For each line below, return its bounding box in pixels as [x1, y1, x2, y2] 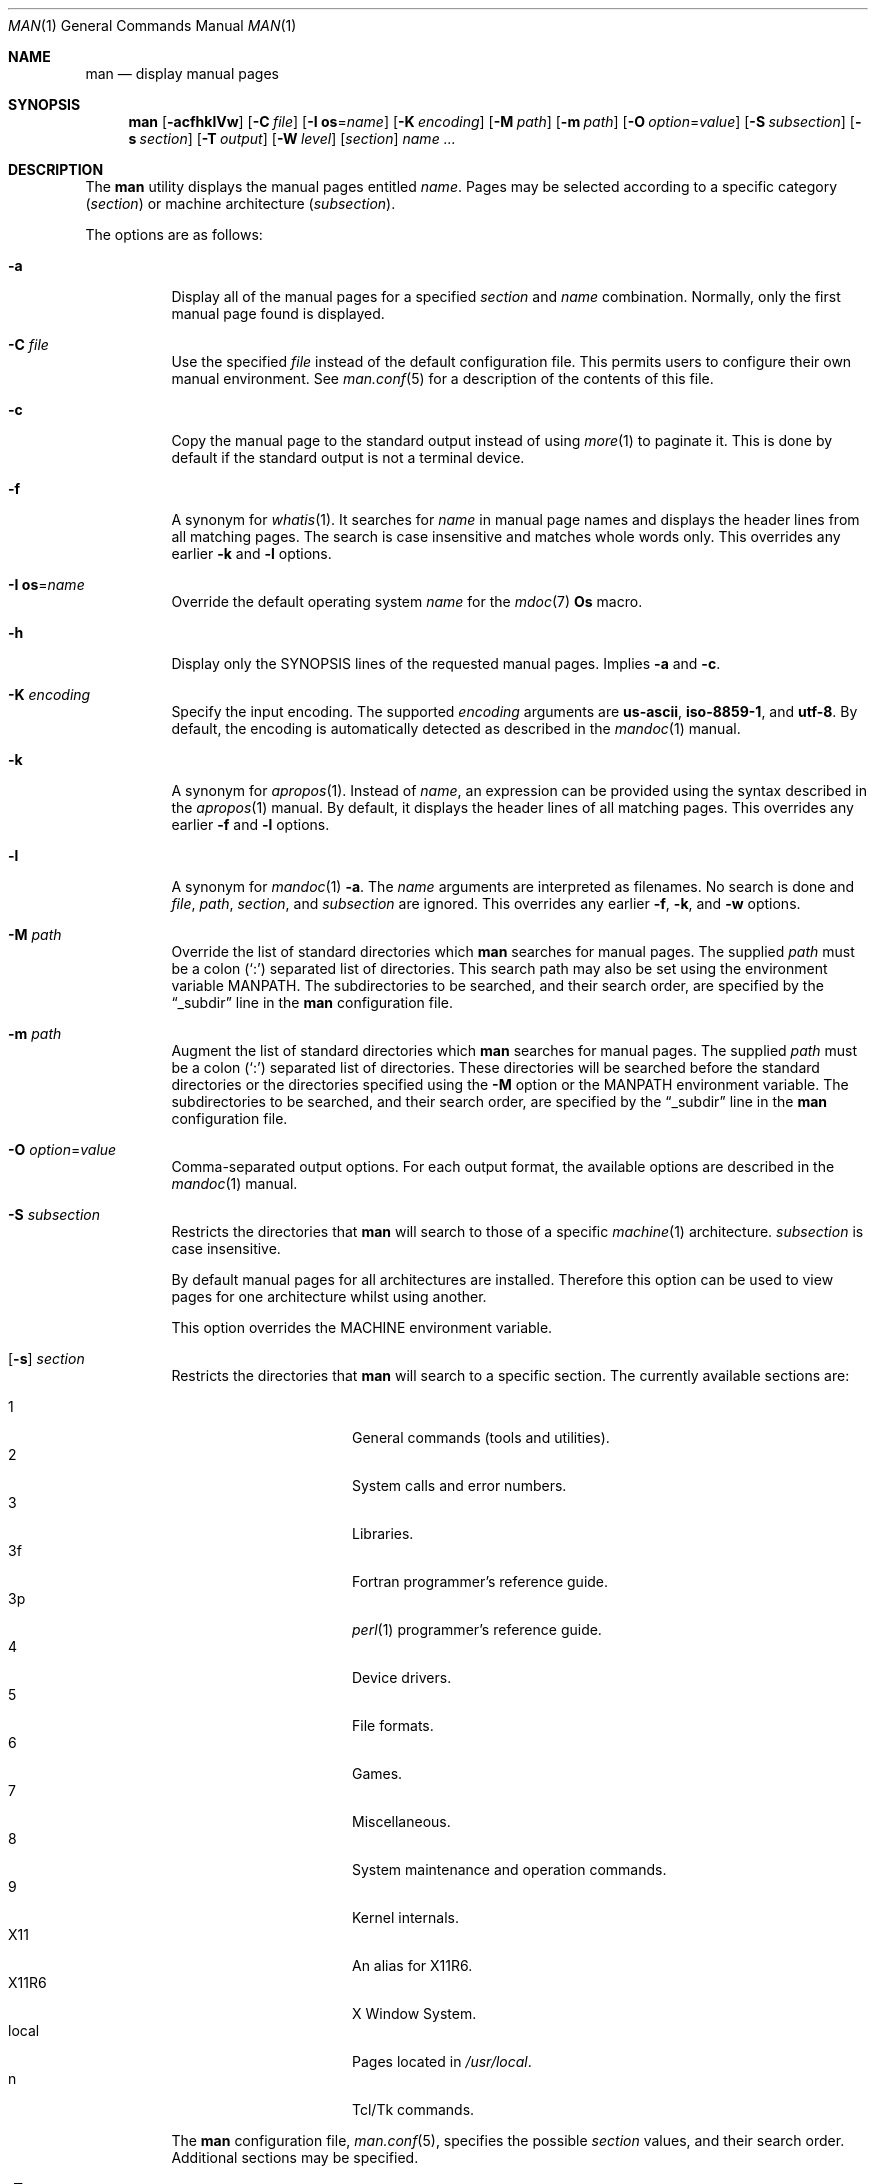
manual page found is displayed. [171, 305, 385, 322]
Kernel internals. [352, 1909, 459, 1926]
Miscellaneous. [352, 1813, 451, 1830]
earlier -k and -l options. [171, 545, 332, 562]
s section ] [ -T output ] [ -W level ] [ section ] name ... [128, 130, 456, 147]
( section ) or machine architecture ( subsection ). [85, 195, 396, 212]
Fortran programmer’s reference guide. [352, 1573, 609, 1590]
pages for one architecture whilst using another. [171, 1288, 487, 1305]
